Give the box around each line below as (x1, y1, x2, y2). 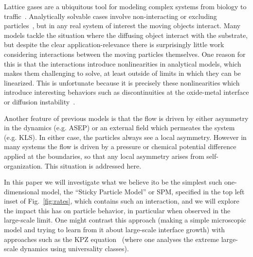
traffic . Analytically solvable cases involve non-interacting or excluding (4, 11, 217, 21)
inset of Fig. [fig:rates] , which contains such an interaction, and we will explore (4, 196, 239, 206)
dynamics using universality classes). (20, 243, 129, 254)
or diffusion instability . (4, 96, 75, 106)
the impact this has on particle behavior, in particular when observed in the (4, 205, 231, 215)
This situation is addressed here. (45, 160, 142, 171)
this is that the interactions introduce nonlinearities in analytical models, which (4, 58, 241, 69)
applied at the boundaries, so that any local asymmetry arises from (4, 151, 204, 161)
